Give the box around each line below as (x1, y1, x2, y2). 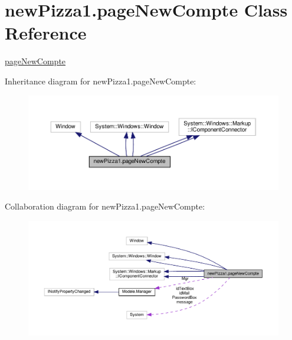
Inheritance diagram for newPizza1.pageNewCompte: (5, 74, 196, 87)
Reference (5, 21, 87, 45)
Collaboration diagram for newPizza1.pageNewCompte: (5, 200, 205, 212)
